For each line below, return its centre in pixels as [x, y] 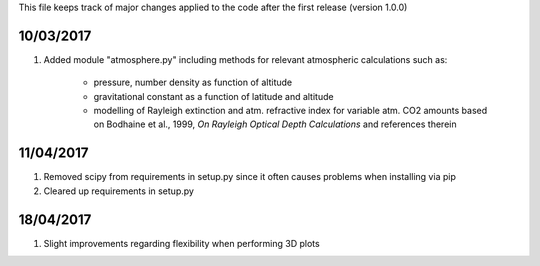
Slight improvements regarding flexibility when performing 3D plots [181, 243]
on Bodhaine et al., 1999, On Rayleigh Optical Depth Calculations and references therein [275, 124]
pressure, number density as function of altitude [193, 82]
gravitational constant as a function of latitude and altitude [213, 96]
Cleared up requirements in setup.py [119, 191]
